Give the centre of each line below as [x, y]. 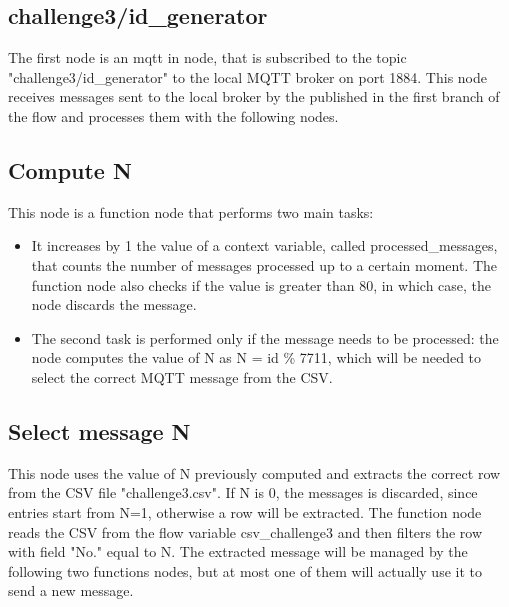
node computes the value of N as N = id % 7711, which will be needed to [256, 357]
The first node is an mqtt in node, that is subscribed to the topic [207, 57]
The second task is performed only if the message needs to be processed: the [265, 337]
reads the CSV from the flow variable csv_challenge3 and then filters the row [245, 531]
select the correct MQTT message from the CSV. [182, 376]
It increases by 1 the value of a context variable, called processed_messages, [264, 245]
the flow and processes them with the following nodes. [173, 115]
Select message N [99, 430]
